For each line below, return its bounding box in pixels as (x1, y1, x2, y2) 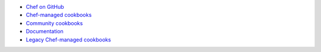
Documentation (26, 28, 64, 35)
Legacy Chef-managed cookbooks (26, 36, 111, 43)
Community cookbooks (26, 19, 83, 26)
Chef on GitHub (26, 4, 65, 10)
